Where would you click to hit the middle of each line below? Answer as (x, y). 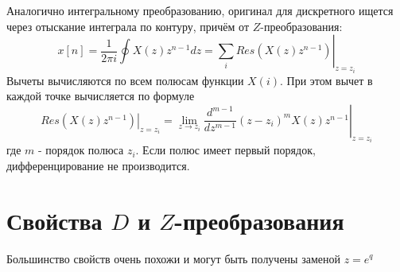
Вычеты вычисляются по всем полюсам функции (125, 80)
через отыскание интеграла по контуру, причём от (128, 26)
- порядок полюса (81, 150)
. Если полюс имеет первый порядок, (225, 150)
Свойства (54, 220)
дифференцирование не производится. (98, 165)
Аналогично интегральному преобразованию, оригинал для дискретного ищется (200, 10)
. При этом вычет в (326, 80)
